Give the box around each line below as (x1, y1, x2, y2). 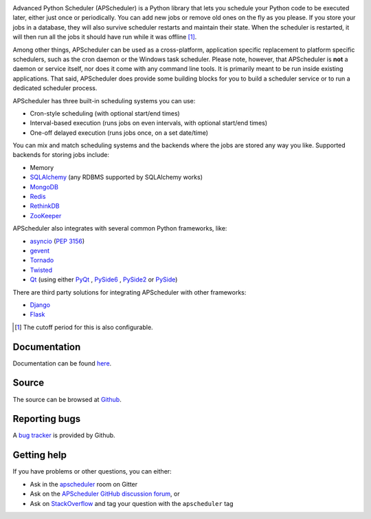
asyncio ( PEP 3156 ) (30, 237, 85, 245)
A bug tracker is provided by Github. (12, 431, 116, 440)
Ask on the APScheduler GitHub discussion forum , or (30, 489, 180, 498)
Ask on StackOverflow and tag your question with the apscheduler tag (30, 499, 234, 507)
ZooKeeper (30, 211, 62, 220)
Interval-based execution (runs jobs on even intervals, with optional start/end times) (30, 119, 268, 127)
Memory (30, 163, 54, 171)
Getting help (12, 449, 67, 461)
